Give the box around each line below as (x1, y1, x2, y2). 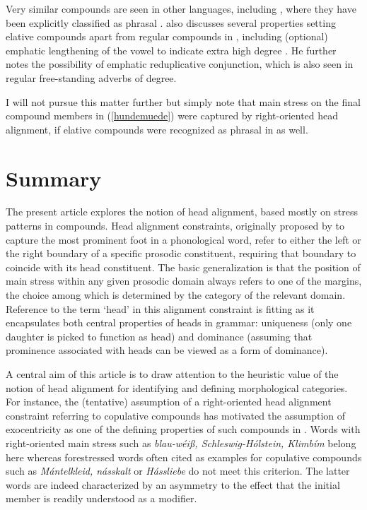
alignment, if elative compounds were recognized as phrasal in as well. (6, 121, 308, 136)
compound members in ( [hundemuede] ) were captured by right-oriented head (6, 108, 339, 123)
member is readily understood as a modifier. (6, 491, 197, 506)
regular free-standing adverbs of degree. (6, 70, 177, 85)
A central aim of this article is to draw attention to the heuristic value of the (6, 367, 339, 381)
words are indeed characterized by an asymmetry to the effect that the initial (6, 477, 340, 492)
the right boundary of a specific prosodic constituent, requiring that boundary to (6, 246, 356, 261)
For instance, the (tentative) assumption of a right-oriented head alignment (6, 394, 332, 409)
